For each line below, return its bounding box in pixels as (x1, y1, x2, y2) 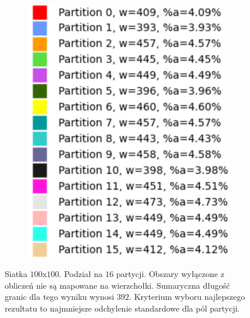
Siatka (5, 268, 28, 280)
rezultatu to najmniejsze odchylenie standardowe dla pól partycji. (5, 302, 240, 314)
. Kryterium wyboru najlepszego (129, 290, 245, 303)
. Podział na (59, 268, 103, 280)
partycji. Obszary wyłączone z (116, 268, 225, 280)
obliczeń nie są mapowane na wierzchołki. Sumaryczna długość (5, 279, 230, 291)
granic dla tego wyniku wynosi (5, 290, 114, 303)
